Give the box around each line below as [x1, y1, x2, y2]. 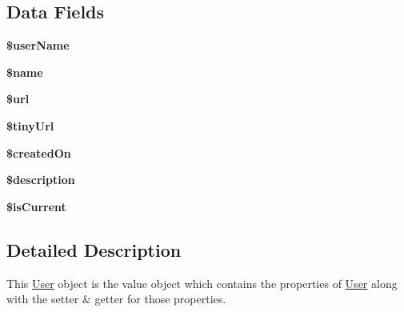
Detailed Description [6, 237, 182, 262]
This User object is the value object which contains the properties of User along [6, 274, 398, 291]
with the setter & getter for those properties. [6, 290, 226, 307]
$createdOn [6, 144, 71, 161]
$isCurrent [6, 198, 66, 214]
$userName [6, 37, 70, 54]
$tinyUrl [6, 117, 54, 134]
